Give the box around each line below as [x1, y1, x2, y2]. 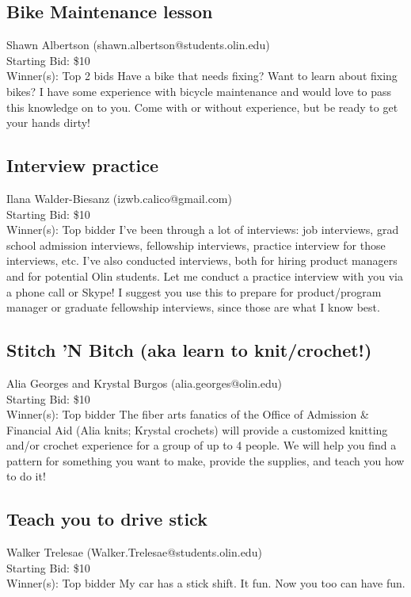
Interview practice [6, 153, 159, 178]
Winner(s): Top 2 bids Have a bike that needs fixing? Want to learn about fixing [6, 67, 398, 84]
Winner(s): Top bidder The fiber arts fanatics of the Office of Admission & [6, 406, 369, 423]
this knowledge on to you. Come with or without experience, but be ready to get [6, 98, 398, 115]
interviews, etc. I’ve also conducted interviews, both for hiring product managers [6, 252, 398, 269]
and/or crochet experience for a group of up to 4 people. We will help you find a [6, 437, 397, 453]
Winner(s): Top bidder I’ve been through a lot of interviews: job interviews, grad [6, 221, 399, 238]
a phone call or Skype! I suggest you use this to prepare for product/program [6, 283, 382, 300]
